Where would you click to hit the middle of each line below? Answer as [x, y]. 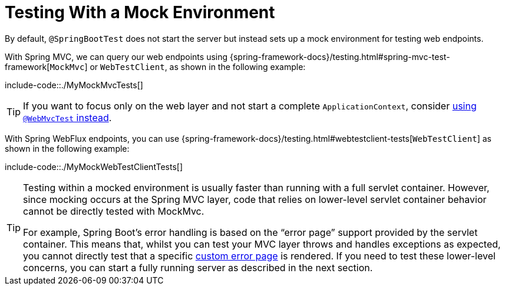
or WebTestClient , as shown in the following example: [198, 66]
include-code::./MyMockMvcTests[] [74, 85]
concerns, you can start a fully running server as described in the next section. [198, 267]
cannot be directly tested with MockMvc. [114, 211]
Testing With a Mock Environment [140, 12]
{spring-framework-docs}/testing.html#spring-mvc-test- [340, 56]
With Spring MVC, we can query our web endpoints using [116, 56]
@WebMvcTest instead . [67, 117]
